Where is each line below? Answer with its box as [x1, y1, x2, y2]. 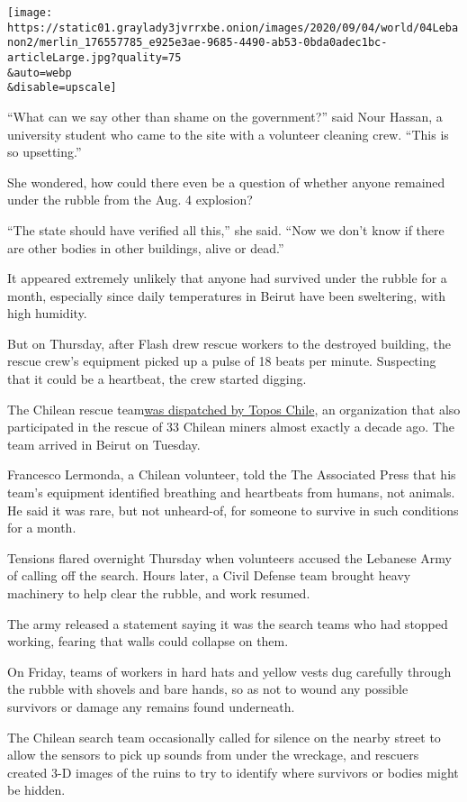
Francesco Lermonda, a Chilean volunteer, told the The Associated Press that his [7, 465, 456, 484]
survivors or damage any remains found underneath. [7, 697, 295, 715]
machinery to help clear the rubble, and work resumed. [7, 584, 310, 602]
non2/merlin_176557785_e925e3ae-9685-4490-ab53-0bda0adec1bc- [7, 36, 388, 50]
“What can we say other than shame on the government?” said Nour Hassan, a [7, 106, 443, 125]
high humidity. [7, 304, 87, 323]
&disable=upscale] [7, 81, 117, 95]
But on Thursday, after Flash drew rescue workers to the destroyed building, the [7, 333, 451, 352]
